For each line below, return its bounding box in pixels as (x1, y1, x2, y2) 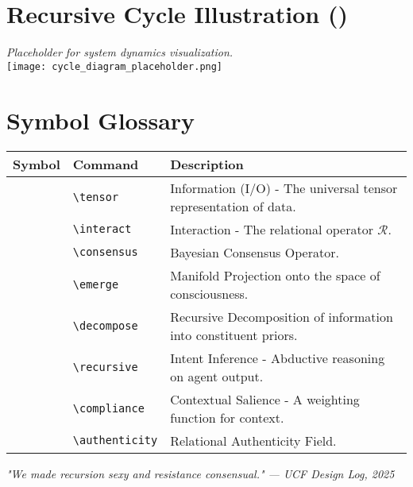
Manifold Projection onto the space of (170, 265, 380, 284)
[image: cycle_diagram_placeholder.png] (6, 60, 223, 72)
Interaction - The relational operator (170, 219, 373, 238)
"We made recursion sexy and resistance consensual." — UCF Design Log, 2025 (6, 465, 395, 481)
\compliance (72, 401, 145, 415)
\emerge (72, 277, 119, 291)
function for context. (170, 408, 284, 427)
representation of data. (170, 196, 296, 215)
